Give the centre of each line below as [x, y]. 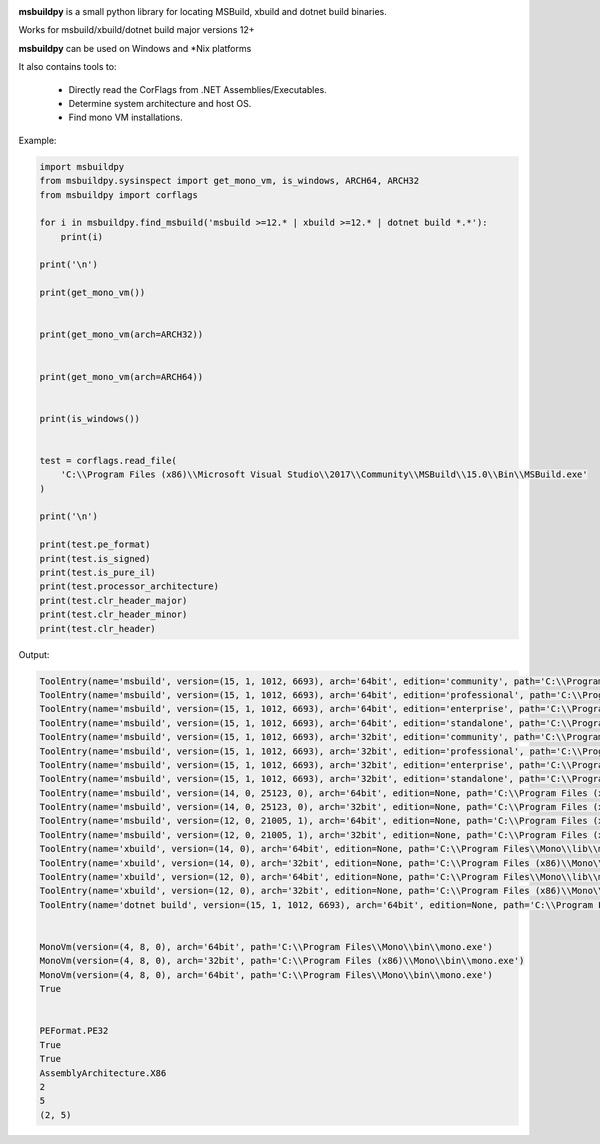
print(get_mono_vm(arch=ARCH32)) [121, 334]
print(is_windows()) [89, 418]
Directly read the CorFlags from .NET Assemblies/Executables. [197, 89]
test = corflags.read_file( [108, 460]
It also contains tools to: [67, 67]
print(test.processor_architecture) [129, 586]
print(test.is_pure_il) [98, 573]
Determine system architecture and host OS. [160, 103]
